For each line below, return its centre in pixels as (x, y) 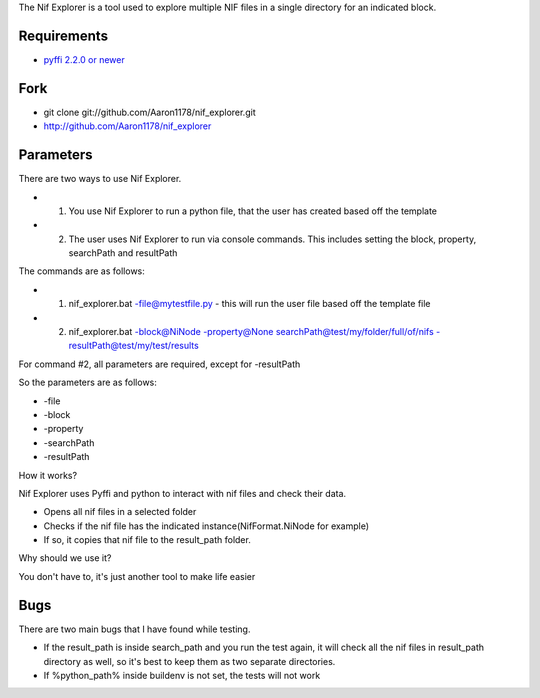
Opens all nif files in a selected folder (120, 512)
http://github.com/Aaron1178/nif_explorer (127, 126)
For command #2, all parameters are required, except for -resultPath (159, 364)
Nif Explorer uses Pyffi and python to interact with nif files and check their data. (182, 493)
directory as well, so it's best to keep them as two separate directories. (189, 661)
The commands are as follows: (81, 271)
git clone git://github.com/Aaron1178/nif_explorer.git (149, 112)
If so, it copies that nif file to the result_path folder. (147, 540)
